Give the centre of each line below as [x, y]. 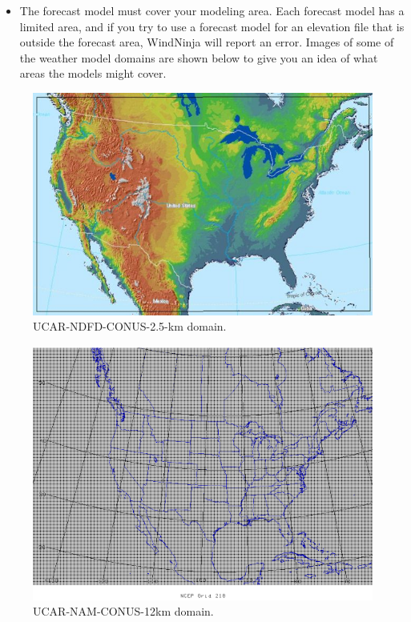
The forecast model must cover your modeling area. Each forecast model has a [212, 10]
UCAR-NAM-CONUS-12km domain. [123, 611]
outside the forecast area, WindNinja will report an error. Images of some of [207, 42]
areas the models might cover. [93, 73]
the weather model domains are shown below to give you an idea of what [199, 57]
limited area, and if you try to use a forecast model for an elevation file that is [212, 26]
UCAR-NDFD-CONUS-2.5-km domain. [130, 326]
